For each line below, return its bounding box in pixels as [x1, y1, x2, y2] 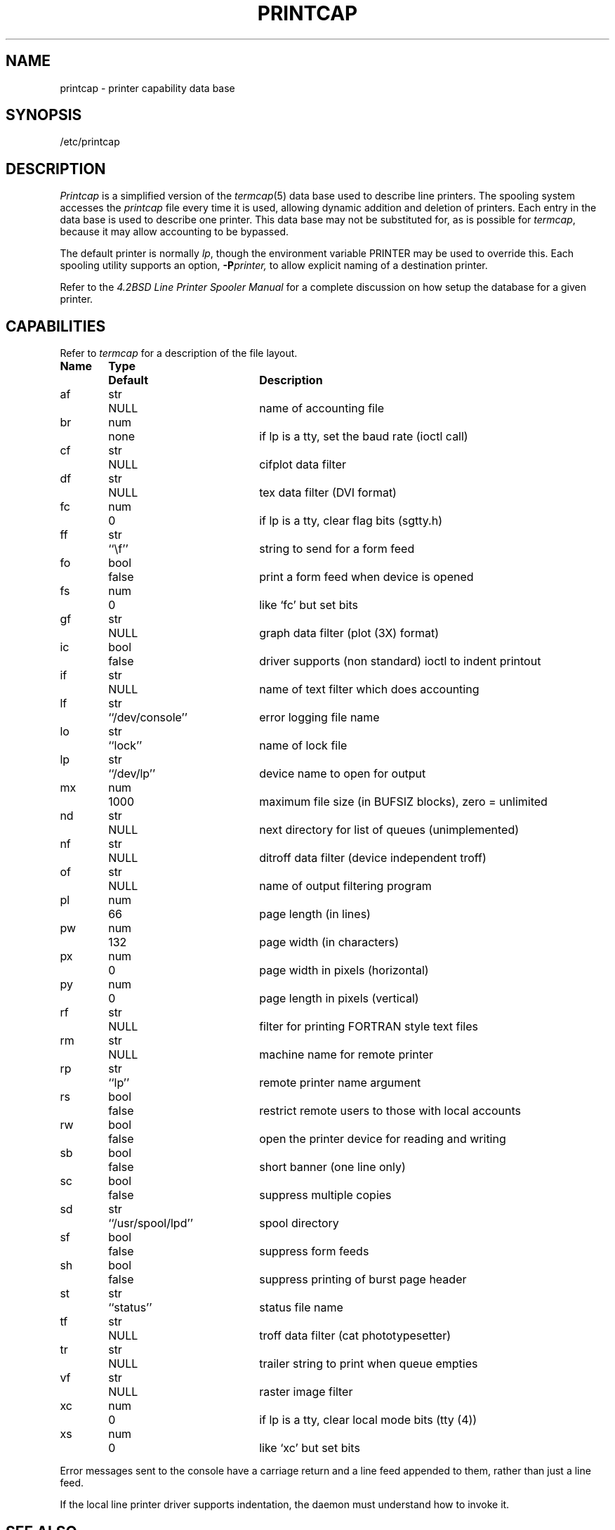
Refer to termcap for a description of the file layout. [60, 347, 298, 360]
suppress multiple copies [259, 1188, 392, 1203]
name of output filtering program [259, 879, 432, 894]
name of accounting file [259, 401, 385, 416]
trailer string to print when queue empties [259, 1356, 478, 1371]
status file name [259, 1300, 343, 1315]
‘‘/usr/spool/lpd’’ [108, 1216, 193, 1231]
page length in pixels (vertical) [259, 991, 419, 1006]
